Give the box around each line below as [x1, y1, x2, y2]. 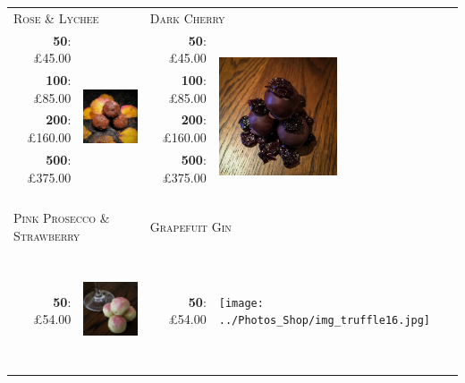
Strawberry [13, 226, 80, 244]
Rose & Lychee [13, 8, 99, 27]
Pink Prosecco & [13, 209, 110, 227]
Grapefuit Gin [149, 217, 232, 236]
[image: [218, 296, 264, 310]
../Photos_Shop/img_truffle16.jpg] [218, 314, 431, 328]
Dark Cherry [149, 8, 225, 27]
